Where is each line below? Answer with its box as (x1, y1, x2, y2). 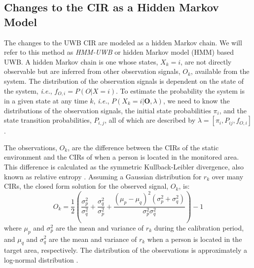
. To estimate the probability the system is (116, 85, 245, 96)
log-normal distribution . (4, 254, 78, 265)
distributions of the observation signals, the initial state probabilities (4, 105, 211, 115)
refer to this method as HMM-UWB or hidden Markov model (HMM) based (4, 47, 234, 57)
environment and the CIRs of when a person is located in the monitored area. (4, 152, 239, 162)
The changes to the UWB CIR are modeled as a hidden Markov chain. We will (4, 37, 242, 47)
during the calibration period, (154, 222, 244, 233)
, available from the (190, 66, 250, 76)
